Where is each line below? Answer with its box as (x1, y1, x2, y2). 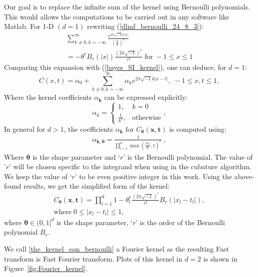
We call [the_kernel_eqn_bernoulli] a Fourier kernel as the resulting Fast (4, 243, 229, 254)
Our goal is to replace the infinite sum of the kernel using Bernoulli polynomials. (4, 1, 250, 11)
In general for (4, 123, 45, 134)
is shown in (203, 253, 238, 264)
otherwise (132, 114, 161, 121)
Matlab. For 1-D (4, 21, 54, 31)
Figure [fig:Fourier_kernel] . (4, 263, 88, 274)
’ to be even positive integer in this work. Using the (75, 171, 232, 181)
